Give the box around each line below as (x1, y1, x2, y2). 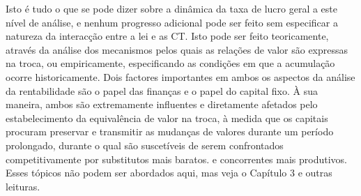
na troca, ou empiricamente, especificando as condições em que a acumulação (6, 56, 335, 70)
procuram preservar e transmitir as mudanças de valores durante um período (6, 124, 334, 139)
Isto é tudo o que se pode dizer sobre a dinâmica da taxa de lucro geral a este (6, 1, 338, 15)
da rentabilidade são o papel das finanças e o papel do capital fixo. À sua (6, 83, 318, 98)
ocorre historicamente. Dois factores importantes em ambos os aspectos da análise (6, 69, 355, 84)
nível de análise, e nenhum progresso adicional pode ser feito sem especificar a (6, 15, 338, 29)
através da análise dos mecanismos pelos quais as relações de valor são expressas (6, 42, 348, 56)
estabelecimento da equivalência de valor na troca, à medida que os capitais (6, 110, 328, 125)
